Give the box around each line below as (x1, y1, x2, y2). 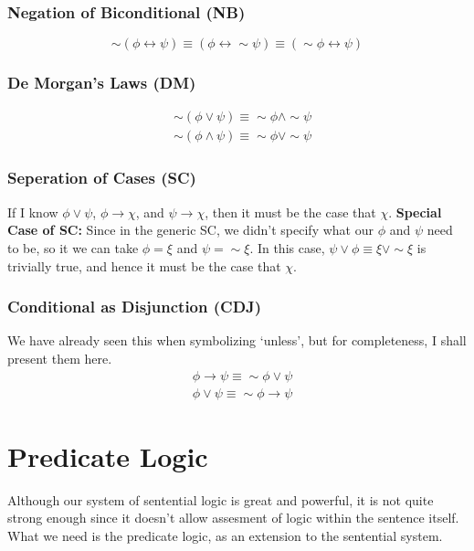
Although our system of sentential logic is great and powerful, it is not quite (7, 490, 434, 509)
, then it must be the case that (205, 202, 376, 221)
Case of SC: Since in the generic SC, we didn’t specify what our (7, 220, 374, 239)
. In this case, (249, 238, 325, 257)
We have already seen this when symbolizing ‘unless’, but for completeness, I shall (7, 331, 467, 350)
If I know (7, 202, 58, 221)
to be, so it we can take (7, 238, 139, 257)
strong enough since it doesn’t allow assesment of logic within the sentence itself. (7, 508, 459, 527)
